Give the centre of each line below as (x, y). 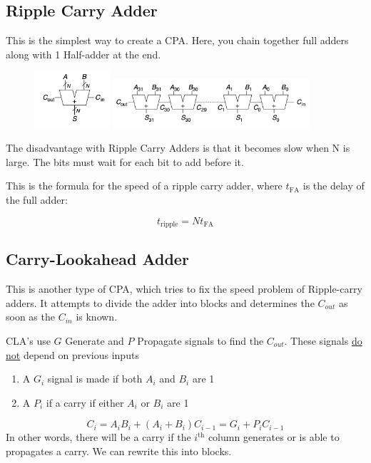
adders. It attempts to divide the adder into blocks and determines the (160, 302)
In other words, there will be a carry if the (98, 437)
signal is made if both (95, 379)
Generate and (95, 340)
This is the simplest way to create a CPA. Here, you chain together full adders (177, 40)
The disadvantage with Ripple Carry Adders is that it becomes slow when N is (178, 148)
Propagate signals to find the (200, 340)
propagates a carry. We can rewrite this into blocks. (119, 451)
